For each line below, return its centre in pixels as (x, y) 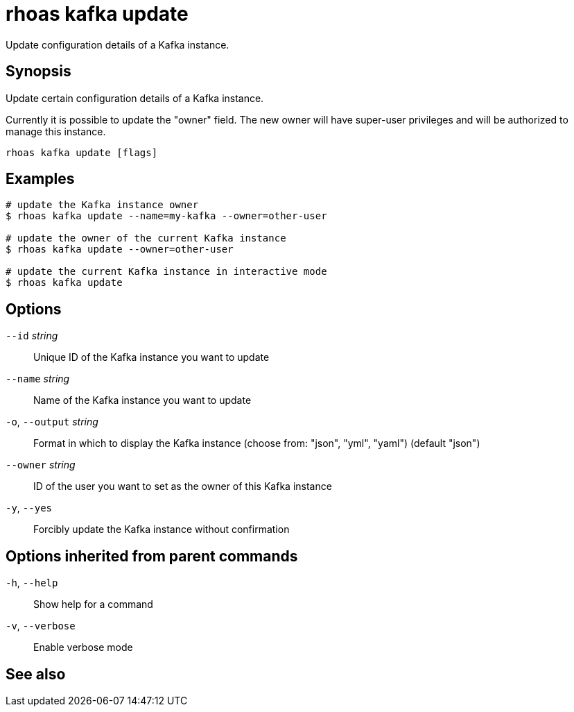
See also (36, 674)
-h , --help (32, 583)
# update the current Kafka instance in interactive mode (166, 272)
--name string (38, 379)
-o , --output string (52, 422)
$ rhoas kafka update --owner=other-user (120, 249)
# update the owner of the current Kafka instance (146, 238)
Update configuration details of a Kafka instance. (118, 44)
